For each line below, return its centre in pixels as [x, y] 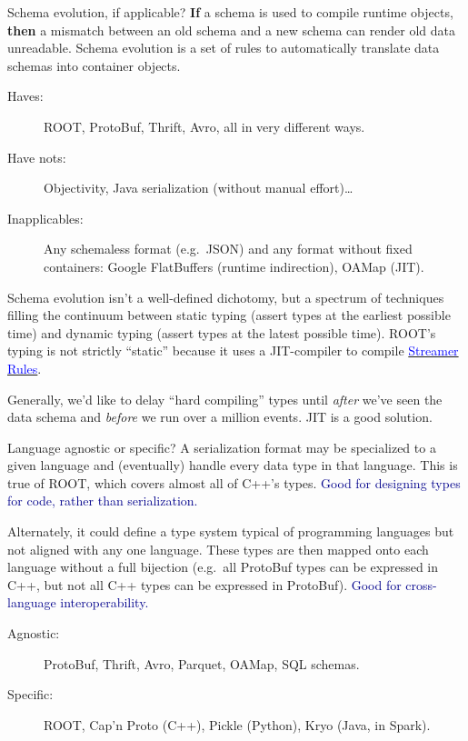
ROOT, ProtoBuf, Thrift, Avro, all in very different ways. [204, 126]
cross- [421, 584]
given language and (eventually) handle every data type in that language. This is [233, 465]
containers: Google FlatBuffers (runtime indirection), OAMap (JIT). [234, 266]
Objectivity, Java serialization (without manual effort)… [199, 188]
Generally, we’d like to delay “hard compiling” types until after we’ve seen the [225, 399]
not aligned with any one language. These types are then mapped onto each [218, 549]
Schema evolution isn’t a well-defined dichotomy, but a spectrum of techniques [226, 297]
